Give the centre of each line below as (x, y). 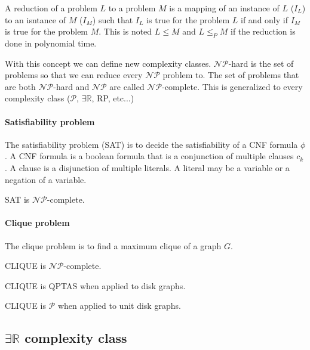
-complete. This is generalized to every (232, 86)
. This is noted (125, 31)
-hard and (71, 86)
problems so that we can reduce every (74, 75)
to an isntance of (35, 19)
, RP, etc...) (113, 98)
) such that (113, 19)
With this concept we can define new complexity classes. (108, 63)
